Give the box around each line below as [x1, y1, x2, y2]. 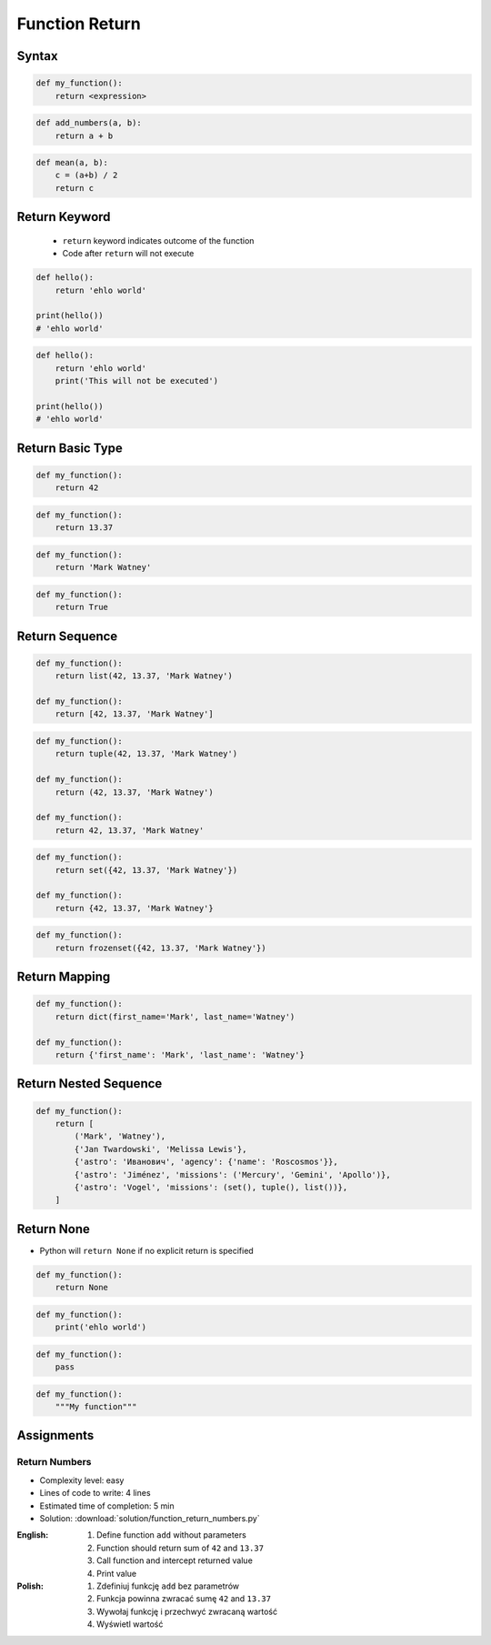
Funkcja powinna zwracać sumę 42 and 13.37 [96, 1593, 272, 1604]
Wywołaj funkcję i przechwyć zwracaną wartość [96, 1606, 277, 1617]
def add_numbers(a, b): [35, 118, 143, 128]
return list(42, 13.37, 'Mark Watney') [55, 671, 234, 681]
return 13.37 [55, 523, 114, 533]
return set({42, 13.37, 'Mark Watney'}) [55, 865, 238, 875]
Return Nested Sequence [16, 1076, 163, 1091]
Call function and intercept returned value [96, 1555, 254, 1566]
